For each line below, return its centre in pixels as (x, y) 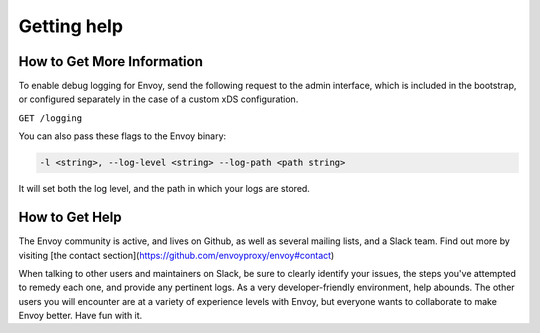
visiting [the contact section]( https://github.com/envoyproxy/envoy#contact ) (176, 255)
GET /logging (50, 118)
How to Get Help (70, 217)
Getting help (71, 26)
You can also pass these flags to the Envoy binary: (122, 136)
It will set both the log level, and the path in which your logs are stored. (164, 189)
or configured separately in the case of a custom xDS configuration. (158, 99)
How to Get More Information (111, 61)
